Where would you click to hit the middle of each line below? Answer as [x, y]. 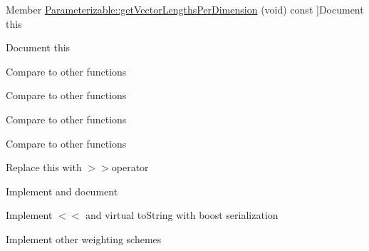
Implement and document [62, 191]
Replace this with [44, 167]
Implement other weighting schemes [84, 239]
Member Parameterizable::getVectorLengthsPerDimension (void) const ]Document [185, 9]
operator [130, 167]
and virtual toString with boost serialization [182, 215]
